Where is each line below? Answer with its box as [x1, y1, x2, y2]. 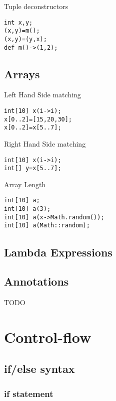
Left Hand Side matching [4, 89, 81, 100]
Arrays [4, 66, 40, 81]
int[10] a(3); [4, 205, 51, 213]
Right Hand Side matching [4, 138, 86, 149]
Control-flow [4, 326, 91, 347]
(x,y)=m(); [4, 27, 40, 35]
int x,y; [4, 19, 33, 26]
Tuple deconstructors [4, 1, 68, 11]
